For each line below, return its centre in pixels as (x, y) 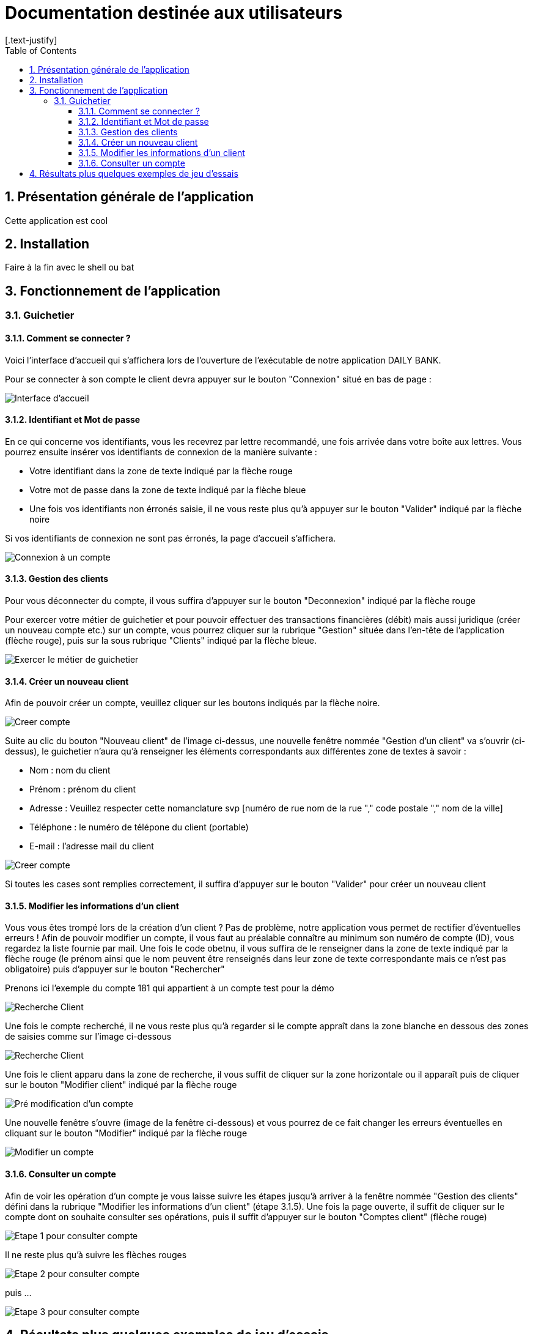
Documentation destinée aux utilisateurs (174, 13)
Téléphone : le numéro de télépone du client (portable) (139, 827)
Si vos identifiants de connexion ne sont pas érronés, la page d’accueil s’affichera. (171, 538)
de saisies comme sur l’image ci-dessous (88, 1037)
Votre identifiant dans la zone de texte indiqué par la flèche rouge (161, 471)
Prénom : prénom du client (83, 789)
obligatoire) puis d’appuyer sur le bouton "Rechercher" (115, 969)
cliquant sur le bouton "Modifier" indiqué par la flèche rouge (126, 1133)
